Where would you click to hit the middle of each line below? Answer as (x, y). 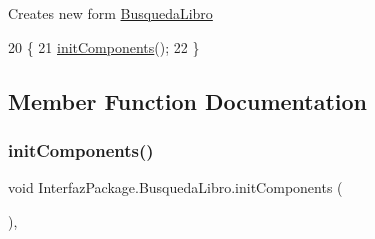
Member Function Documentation (188, 100)
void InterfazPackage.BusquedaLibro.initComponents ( (175, 187)
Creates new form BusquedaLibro (110, 13)
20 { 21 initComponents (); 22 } (104, 46)
